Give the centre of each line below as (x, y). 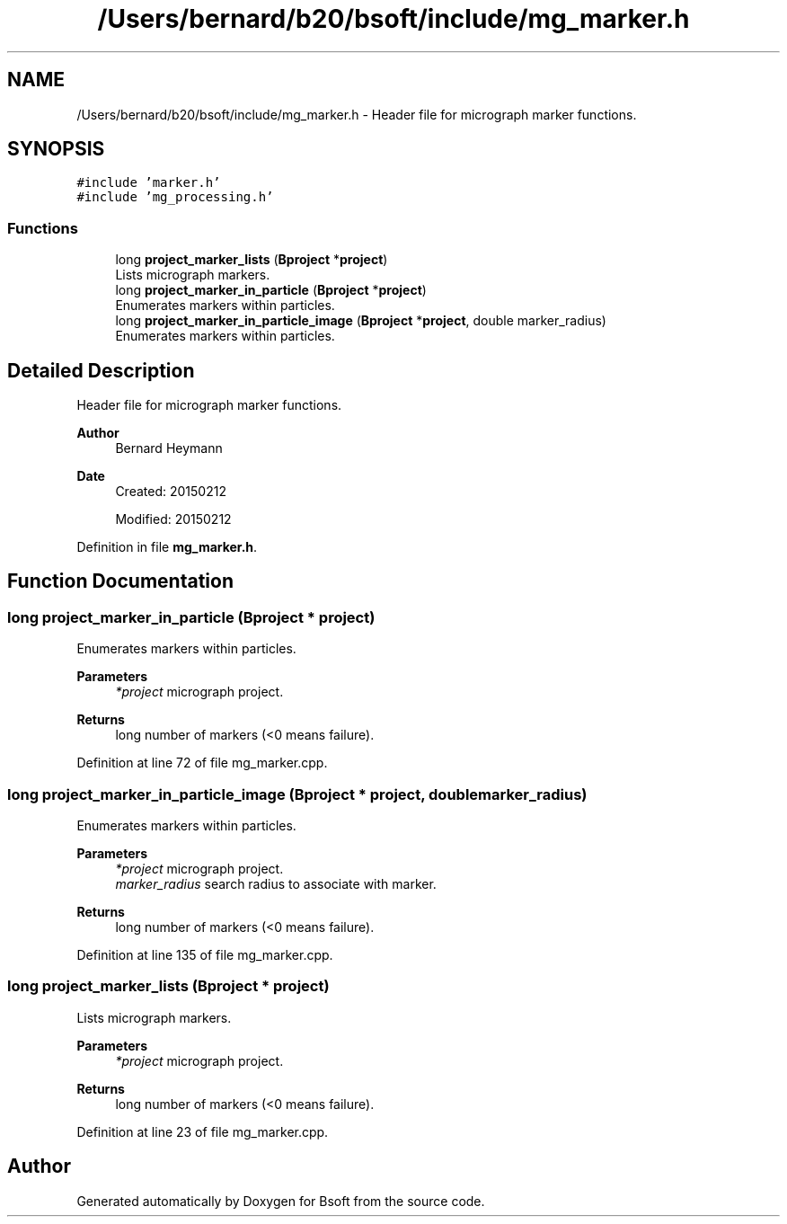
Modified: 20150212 (173, 519)
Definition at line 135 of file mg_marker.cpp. (205, 955)
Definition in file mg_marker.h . (167, 547)
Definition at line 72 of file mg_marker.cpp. (202, 763)
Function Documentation (120, 581)
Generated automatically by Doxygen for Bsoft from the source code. (281, 1201)
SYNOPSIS (56, 149)
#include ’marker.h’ (149, 183)
